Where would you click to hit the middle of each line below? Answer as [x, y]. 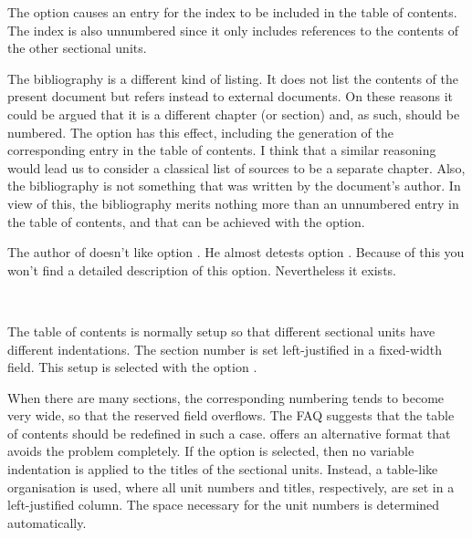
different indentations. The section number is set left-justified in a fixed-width [225, 349]
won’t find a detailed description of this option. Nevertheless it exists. [202, 269]
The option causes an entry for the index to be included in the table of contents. [232, 12]
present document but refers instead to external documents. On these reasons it [230, 96]
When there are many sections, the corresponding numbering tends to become [226, 397]
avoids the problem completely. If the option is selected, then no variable [211, 451]
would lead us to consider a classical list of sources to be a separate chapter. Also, [236, 167]
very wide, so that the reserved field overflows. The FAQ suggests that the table [231, 415]
